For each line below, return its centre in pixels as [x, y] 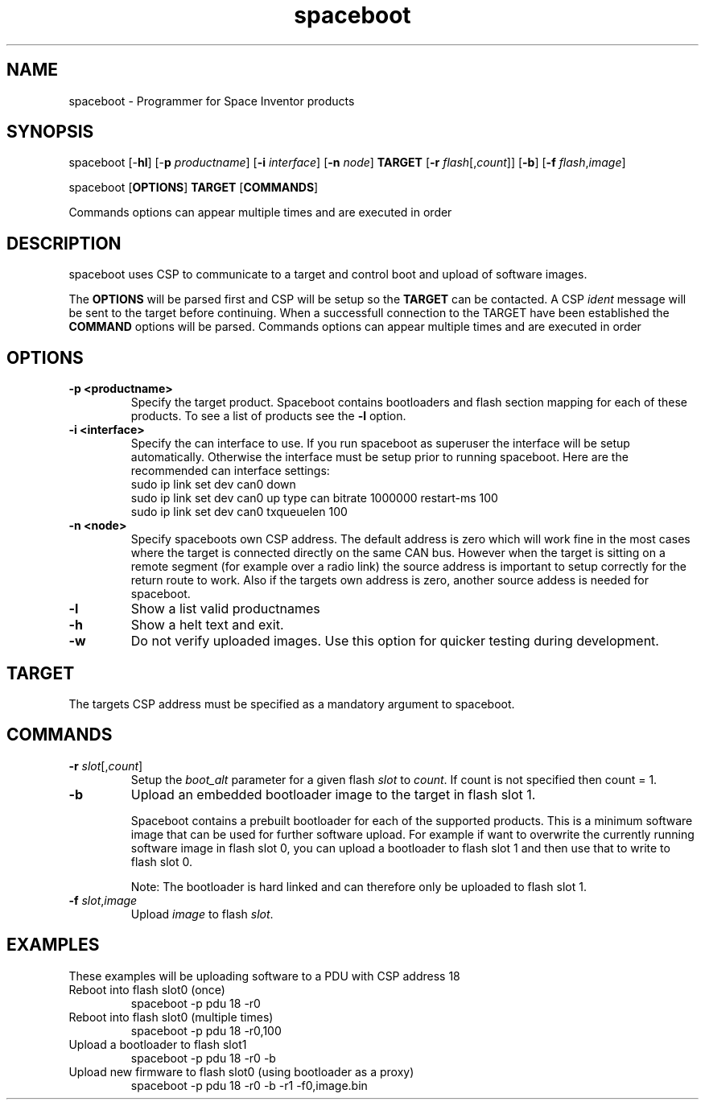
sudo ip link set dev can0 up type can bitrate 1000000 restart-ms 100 [314, 498]
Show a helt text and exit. [207, 625]
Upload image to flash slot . [202, 914]
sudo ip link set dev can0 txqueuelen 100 [239, 512]
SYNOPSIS [50, 132]
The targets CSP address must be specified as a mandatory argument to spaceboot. [292, 704]
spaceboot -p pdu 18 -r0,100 [206, 1030]
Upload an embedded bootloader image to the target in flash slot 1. [333, 794]
